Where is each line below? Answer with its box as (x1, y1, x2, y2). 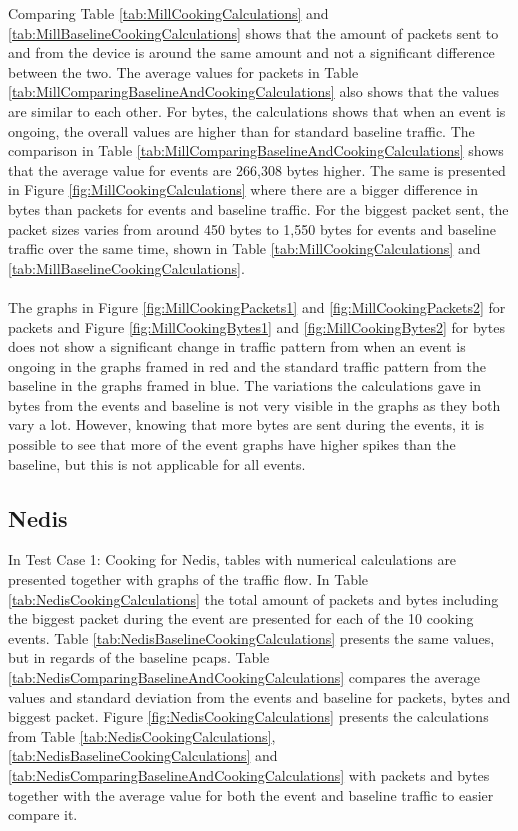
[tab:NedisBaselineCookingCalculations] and (8, 745, 278, 766)
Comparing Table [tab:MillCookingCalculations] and (8, 3, 329, 23)
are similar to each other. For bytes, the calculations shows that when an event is (8, 100, 506, 121)
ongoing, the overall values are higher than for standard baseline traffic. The (8, 120, 475, 141)
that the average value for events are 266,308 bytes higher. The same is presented (8, 159, 506, 180)
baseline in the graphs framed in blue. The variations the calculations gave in (8, 375, 481, 396)
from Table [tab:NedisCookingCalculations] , (8, 725, 276, 746)
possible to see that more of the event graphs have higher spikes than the (8, 434, 456, 455)
